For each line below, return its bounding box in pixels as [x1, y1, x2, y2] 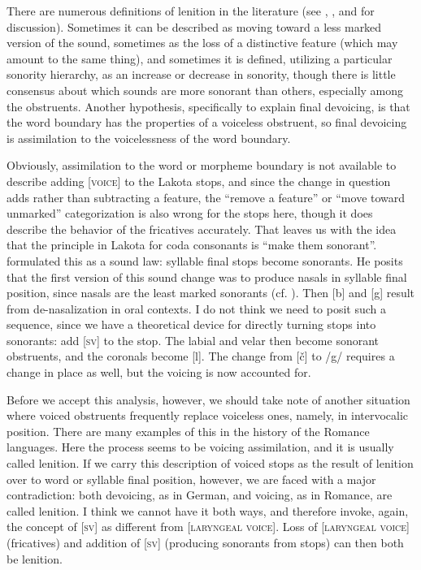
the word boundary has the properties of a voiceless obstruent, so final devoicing [7, 114, 407, 131]
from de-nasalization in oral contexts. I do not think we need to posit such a [7, 300, 387, 317]
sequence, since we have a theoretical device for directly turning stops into [7, 316, 376, 333]
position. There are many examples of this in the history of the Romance [7, 422, 370, 439]
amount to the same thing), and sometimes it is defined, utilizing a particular [7, 50, 393, 67]
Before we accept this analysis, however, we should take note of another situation [7, 391, 410, 408]
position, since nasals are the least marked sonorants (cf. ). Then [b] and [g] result [7, 284, 415, 301]
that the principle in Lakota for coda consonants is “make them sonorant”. [7, 236, 377, 253]
